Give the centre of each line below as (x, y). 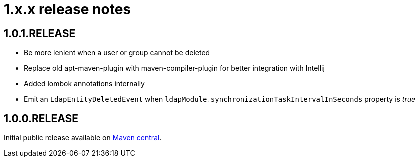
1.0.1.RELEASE (40, 33)
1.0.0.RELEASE (41, 118)
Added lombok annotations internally (84, 84)
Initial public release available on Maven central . (83, 138)
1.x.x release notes (68, 9)
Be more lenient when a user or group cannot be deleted (117, 53)
